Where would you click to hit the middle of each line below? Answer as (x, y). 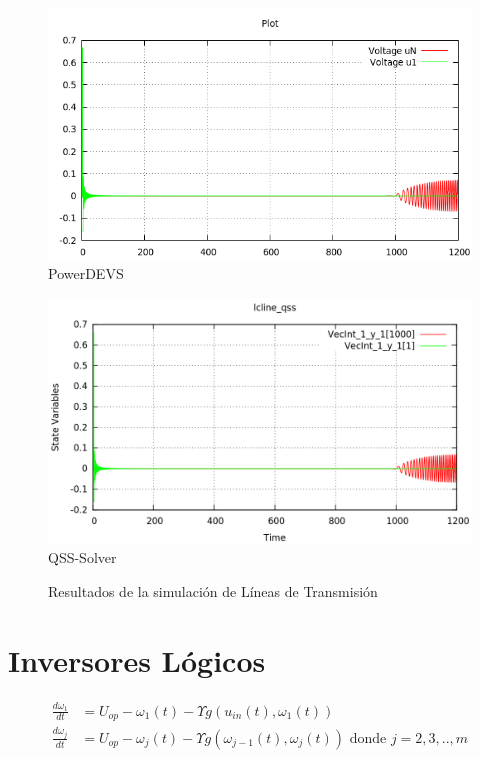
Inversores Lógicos (137, 659)
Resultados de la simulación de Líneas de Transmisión (213, 591)
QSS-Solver (82, 557)
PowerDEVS (86, 273)
